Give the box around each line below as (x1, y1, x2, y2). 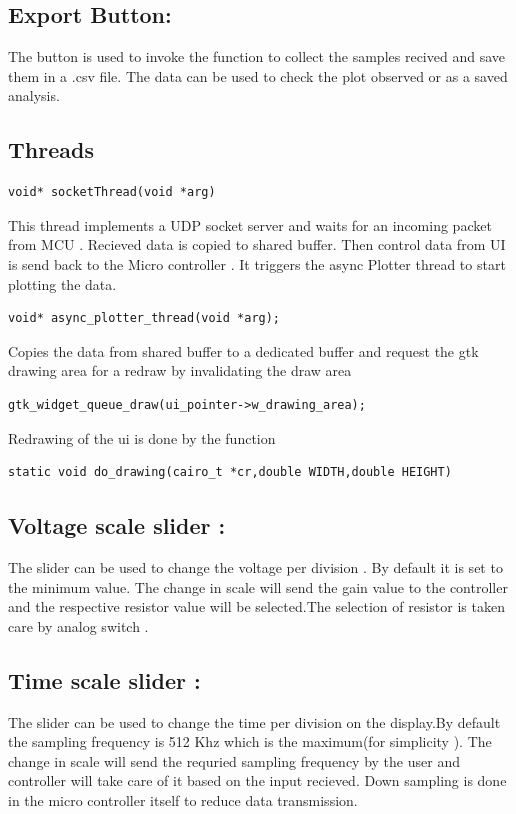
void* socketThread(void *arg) (8, 185, 216, 200)
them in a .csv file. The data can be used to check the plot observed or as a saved (8, 65, 508, 86)
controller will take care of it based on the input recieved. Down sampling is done (8, 770, 507, 791)
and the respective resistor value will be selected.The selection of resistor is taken (8, 596, 505, 617)
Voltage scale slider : (8, 510, 226, 541)
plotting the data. (8, 273, 117, 294)
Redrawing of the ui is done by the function (8, 427, 276, 448)
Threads (8, 134, 94, 165)
